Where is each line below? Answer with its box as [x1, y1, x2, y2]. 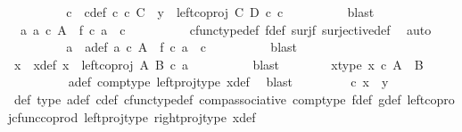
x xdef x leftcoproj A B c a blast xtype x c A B [13, 54, 424, 73]
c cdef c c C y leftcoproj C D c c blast [66, 3, 375, 21]
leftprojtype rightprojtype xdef [84, 107, 256, 126]
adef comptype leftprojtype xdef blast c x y [68, 72, 389, 91]
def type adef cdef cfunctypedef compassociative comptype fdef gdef [13, 89, 401, 108]
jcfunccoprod [8, 107, 78, 126]
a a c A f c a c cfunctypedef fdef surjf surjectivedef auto [20, 20, 432, 38]
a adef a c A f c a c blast [66, 37, 298, 56]
